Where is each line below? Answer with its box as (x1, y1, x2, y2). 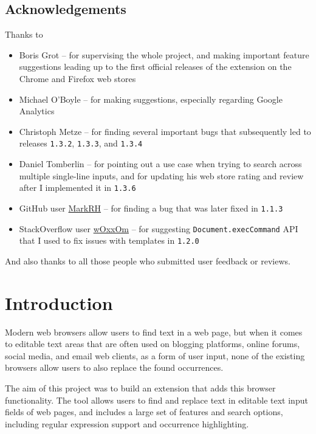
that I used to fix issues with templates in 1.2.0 (19, 234, 199, 247)
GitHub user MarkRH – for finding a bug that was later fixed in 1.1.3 (19, 201, 283, 214)
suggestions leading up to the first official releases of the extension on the (19, 60, 292, 73)
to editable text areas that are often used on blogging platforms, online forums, (5, 337, 300, 350)
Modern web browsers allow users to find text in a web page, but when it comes (5, 325, 303, 338)
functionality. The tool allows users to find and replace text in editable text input (5, 393, 308, 406)
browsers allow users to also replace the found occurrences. (5, 361, 224, 374)
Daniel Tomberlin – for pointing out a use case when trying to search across (19, 157, 302, 170)
